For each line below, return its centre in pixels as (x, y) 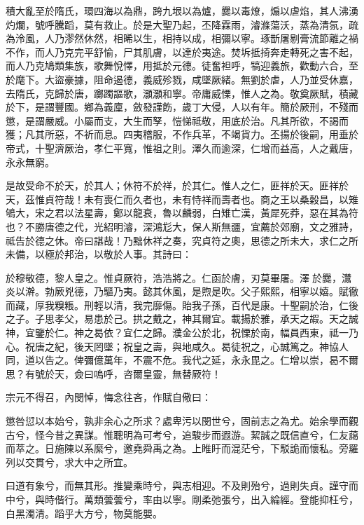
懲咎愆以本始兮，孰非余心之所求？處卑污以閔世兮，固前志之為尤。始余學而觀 (182, 421)
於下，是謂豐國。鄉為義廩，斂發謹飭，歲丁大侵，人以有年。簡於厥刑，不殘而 (182, 107)
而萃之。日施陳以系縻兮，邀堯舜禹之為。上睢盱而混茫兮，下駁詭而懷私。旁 (177, 448)
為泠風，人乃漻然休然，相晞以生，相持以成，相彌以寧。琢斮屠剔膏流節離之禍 (182, 38)
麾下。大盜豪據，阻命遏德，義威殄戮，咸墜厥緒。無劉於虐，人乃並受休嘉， (187, 79)
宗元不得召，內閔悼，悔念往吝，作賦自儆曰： (108, 397)
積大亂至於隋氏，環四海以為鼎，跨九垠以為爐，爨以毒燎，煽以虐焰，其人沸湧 (182, 11)
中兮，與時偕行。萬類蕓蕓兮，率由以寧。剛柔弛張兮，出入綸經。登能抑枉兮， (182, 499)
